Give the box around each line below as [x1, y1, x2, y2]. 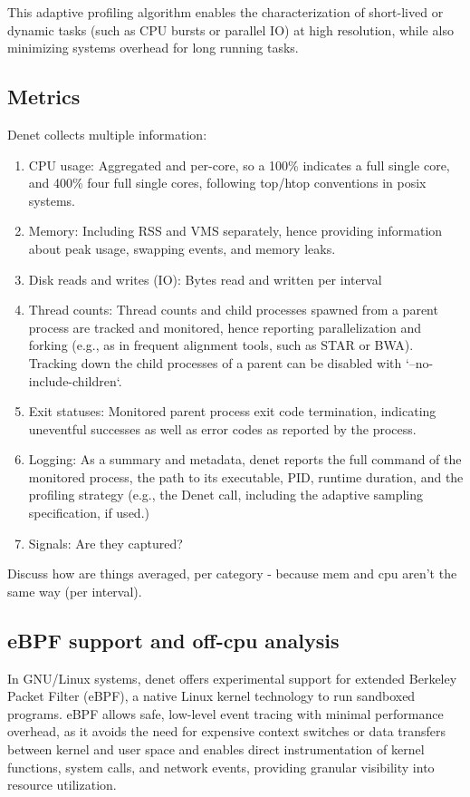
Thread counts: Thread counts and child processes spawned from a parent [28, 300, 438, 319]
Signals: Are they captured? [28, 533, 183, 552]
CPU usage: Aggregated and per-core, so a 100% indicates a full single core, [28, 155, 450, 174]
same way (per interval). [7, 581, 142, 600]
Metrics [7, 83, 81, 111]
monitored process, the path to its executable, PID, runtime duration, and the [28, 467, 464, 486]
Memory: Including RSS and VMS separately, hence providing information [28, 221, 443, 240]
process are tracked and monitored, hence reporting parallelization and [28, 317, 422, 336]
